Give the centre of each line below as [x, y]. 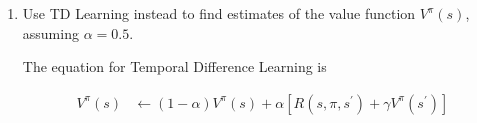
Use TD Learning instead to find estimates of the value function [219, 13]
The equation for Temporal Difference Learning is [174, 66]
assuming [50, 32]
